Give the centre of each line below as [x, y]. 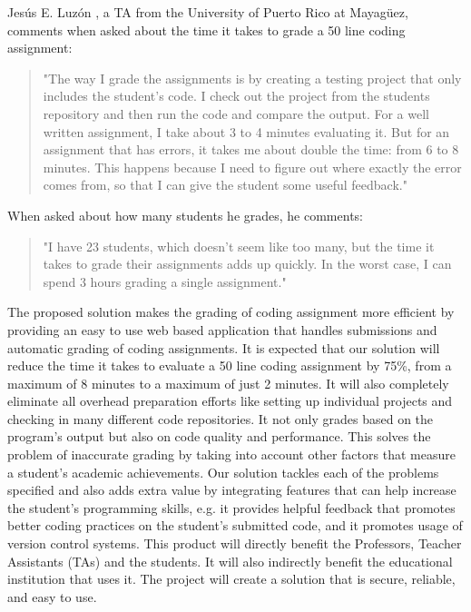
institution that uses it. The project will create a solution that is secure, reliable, [231, 579]
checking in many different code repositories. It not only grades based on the [221, 418]
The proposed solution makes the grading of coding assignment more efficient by [231, 312]
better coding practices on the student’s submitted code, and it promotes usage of [235, 525]
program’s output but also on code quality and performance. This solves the [219, 436]
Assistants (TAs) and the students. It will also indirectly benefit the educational [230, 561]
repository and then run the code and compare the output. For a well [236, 113]
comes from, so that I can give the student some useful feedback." [225, 185]
